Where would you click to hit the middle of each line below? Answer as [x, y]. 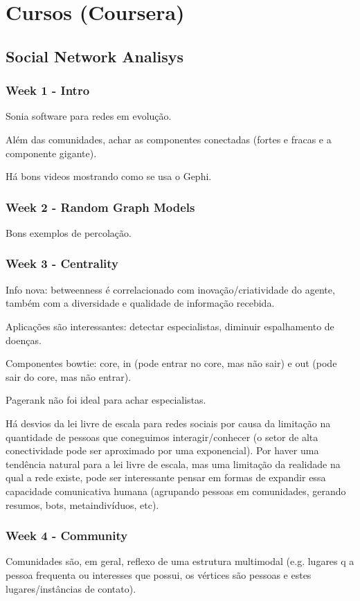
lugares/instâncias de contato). [71, 588]
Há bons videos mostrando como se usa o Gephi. [109, 176]
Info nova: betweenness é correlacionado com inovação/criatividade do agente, [170, 289]
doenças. [24, 340]
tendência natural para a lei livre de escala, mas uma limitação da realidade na [173, 464]
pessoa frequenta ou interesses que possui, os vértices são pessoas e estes [159, 574]
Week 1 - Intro [48, 90]
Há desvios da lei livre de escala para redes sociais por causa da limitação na [168, 423]
